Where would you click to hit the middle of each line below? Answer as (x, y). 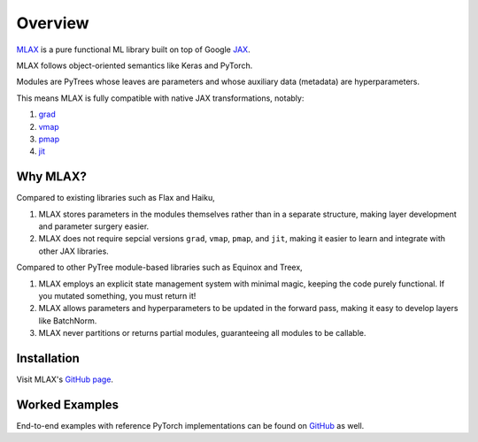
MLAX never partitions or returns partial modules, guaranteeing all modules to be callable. (202, 333)
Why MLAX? (52, 177)
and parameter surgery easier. (94, 226)
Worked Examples (68, 404)
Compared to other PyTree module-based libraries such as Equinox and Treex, (159, 267)
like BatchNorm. (68, 320)
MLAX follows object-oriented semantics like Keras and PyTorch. (135, 65)
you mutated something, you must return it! (117, 295)
